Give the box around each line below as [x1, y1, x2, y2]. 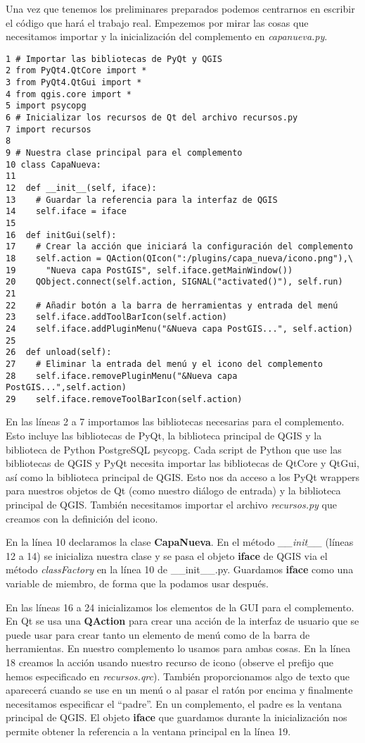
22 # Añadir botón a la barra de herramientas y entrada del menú [6, 300, 338, 311]
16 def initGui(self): [6, 230, 117, 240]
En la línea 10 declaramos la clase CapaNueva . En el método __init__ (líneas [6, 535, 354, 549]
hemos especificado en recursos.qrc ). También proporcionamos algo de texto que [6, 668, 350, 683]
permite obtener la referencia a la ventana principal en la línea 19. [6, 723, 291, 738]
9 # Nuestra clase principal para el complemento [6, 148, 243, 158]
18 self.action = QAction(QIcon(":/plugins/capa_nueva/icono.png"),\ [6, 253, 353, 263]
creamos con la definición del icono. [6, 511, 158, 525]
